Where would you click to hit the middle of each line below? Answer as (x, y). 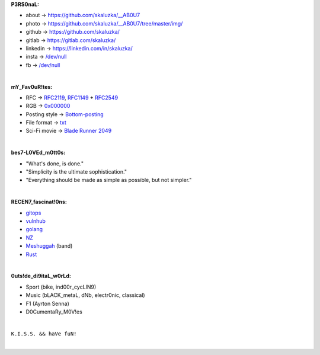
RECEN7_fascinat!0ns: (39, 202)
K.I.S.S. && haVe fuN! (44, 334)
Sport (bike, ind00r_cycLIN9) (61, 287)
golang (34, 229)
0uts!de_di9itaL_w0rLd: (41, 276)
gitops (33, 213)
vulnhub (36, 221)
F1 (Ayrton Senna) (47, 303)
